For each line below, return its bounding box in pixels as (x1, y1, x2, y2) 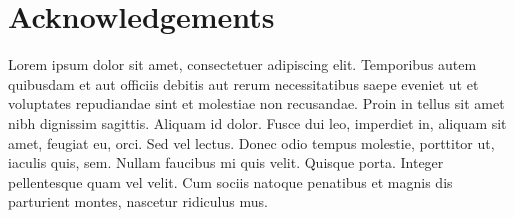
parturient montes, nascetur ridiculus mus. (8, 191, 268, 212)
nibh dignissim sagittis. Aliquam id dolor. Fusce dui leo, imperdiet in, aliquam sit (8, 112, 507, 133)
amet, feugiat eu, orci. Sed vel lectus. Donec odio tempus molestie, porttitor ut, (8, 132, 495, 153)
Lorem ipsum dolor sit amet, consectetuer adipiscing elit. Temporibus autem (8, 54, 477, 75)
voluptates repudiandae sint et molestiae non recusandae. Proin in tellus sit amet (8, 93, 505, 114)
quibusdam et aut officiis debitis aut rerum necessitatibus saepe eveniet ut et (8, 73, 479, 94)
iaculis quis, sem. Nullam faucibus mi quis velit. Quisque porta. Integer (8, 152, 444, 173)
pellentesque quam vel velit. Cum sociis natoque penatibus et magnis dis (8, 171, 453, 192)
